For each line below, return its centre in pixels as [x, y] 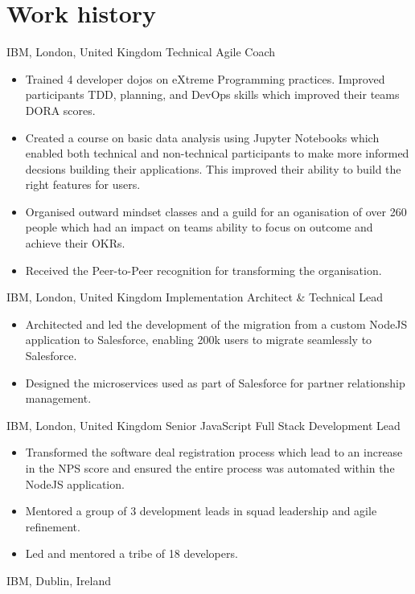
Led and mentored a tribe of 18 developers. [131, 553]
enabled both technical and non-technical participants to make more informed [217, 153]
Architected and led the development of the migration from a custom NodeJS [216, 324]
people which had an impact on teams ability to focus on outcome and [199, 227]
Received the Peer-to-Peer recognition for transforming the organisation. [203, 270]
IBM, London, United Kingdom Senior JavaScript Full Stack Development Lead [203, 425]
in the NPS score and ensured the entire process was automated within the [210, 468]
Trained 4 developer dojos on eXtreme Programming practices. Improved [205, 78]
